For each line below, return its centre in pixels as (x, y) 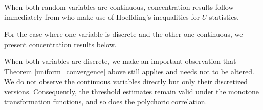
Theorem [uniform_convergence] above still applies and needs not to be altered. (129, 71)
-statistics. (223, 17)
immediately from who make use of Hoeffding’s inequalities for (102, 17)
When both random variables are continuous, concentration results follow (119, 7)
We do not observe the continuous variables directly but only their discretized (126, 81)
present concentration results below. (60, 44)
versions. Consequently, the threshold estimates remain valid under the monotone (132, 91)
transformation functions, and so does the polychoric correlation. (106, 101)
